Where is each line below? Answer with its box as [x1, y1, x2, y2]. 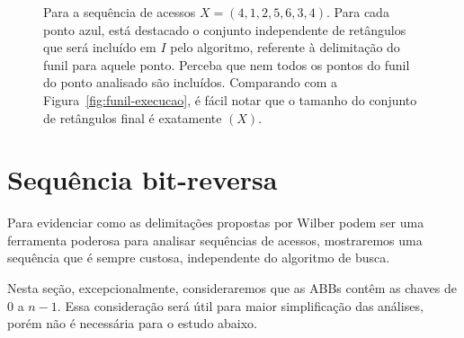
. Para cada [326, 3, 389, 21]
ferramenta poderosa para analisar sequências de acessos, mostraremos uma [7, 230, 423, 249]
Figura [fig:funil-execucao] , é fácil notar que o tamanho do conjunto [43, 90, 417, 109]
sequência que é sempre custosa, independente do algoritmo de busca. [7, 248, 390, 267]
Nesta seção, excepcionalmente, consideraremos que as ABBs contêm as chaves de [7, 279, 457, 298]
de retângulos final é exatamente [43, 108, 222, 127]
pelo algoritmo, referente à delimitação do [170, 38, 400, 57]
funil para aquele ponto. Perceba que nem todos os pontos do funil [43, 55, 410, 74]
